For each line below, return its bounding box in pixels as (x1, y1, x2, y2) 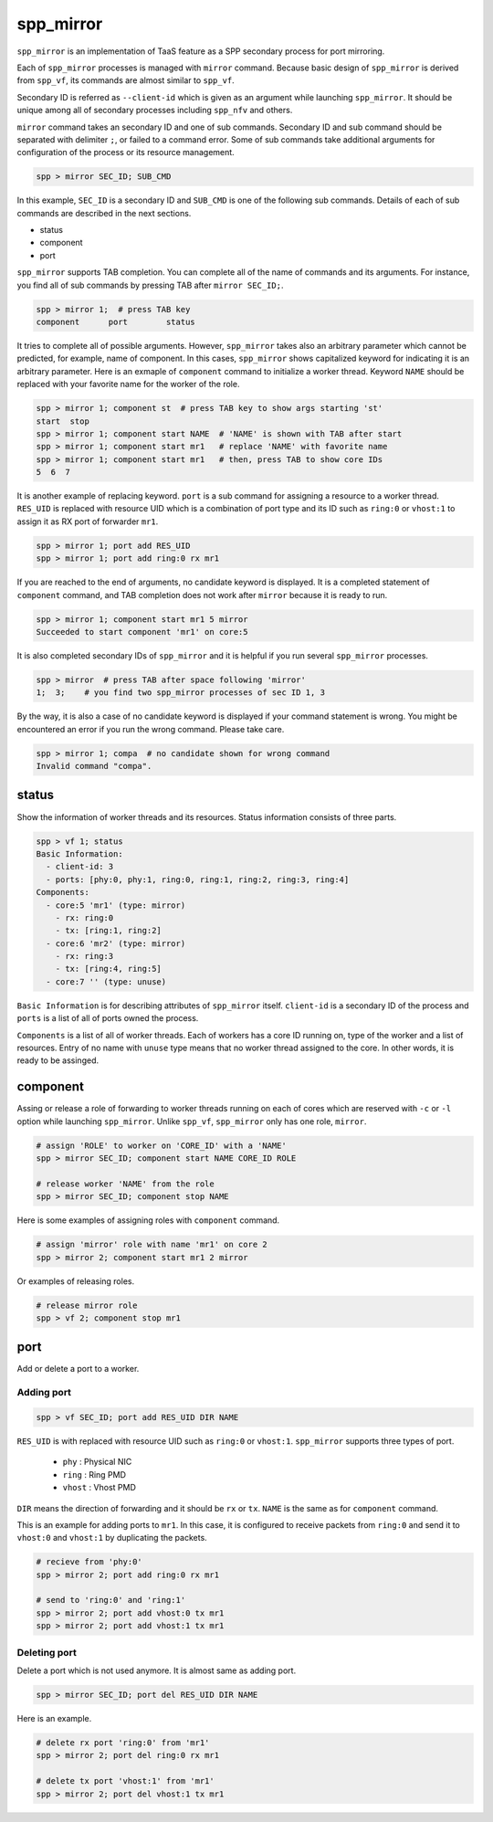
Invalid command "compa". (36, 761, 152, 772)
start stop (36, 416, 90, 427)
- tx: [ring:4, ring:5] (55, 964, 162, 974)
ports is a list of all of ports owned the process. (16, 1013, 199, 1024)
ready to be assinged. (16, 1055, 100, 1066)
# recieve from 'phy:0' (36, 1557, 143, 1567)
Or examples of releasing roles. (16, 1275, 135, 1287)
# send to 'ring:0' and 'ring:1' (36, 1595, 186, 1606)
